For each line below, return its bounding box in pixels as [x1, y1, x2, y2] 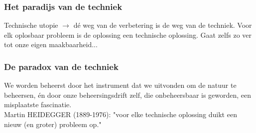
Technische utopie [4, 20, 58, 30]
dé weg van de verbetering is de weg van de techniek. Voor [73, 20, 252, 30]
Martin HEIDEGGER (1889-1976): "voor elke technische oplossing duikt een [4, 109, 237, 119]
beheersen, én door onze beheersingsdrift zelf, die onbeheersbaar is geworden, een [4, 89, 252, 100]
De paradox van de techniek [4, 60, 119, 72]
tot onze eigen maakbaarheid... [4, 39, 98, 50]
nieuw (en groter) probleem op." [4, 119, 102, 129]
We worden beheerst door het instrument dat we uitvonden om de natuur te [4, 80, 237, 90]
